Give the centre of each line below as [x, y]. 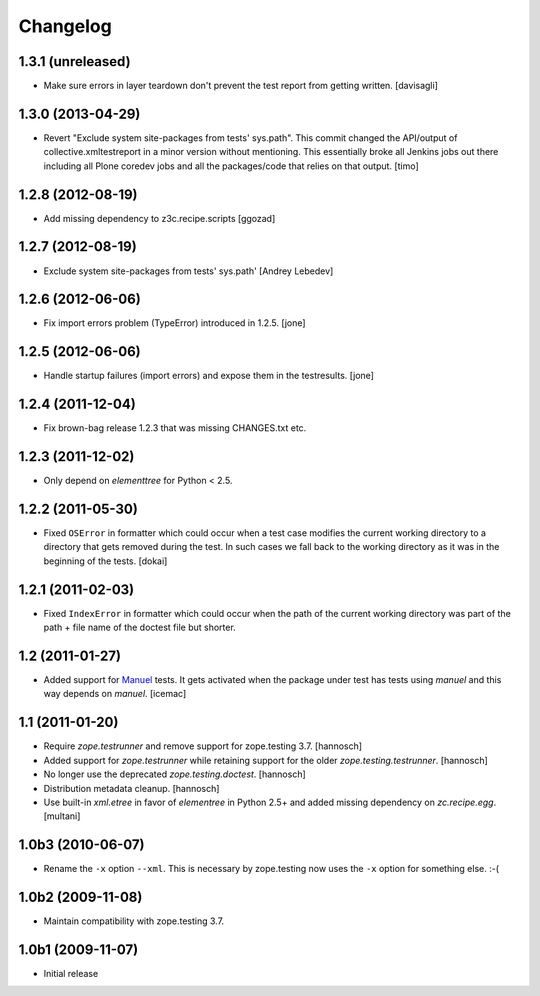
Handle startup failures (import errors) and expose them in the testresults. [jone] [209, 376]
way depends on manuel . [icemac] [115, 694]
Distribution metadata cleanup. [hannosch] [131, 788]
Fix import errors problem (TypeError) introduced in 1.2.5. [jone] [174, 323]
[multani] [62, 816]
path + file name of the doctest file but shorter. [140, 627]
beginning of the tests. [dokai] [105, 561]
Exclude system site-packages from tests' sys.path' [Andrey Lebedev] [188, 271]
